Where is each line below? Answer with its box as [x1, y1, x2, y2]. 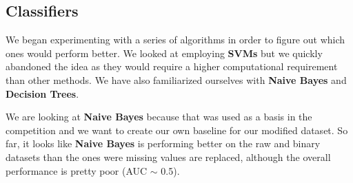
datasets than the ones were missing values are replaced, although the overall [6, 149, 331, 164]
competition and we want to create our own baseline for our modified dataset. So [6, 122, 348, 137]
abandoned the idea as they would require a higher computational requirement [6, 59, 338, 74]
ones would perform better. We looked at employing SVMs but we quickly [6, 45, 323, 60]
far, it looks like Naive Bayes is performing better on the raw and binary [6, 136, 321, 151]
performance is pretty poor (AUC [6, 163, 148, 177]
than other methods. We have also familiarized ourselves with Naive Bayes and [6, 72, 347, 87]
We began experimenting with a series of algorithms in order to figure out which [6, 32, 345, 47]
